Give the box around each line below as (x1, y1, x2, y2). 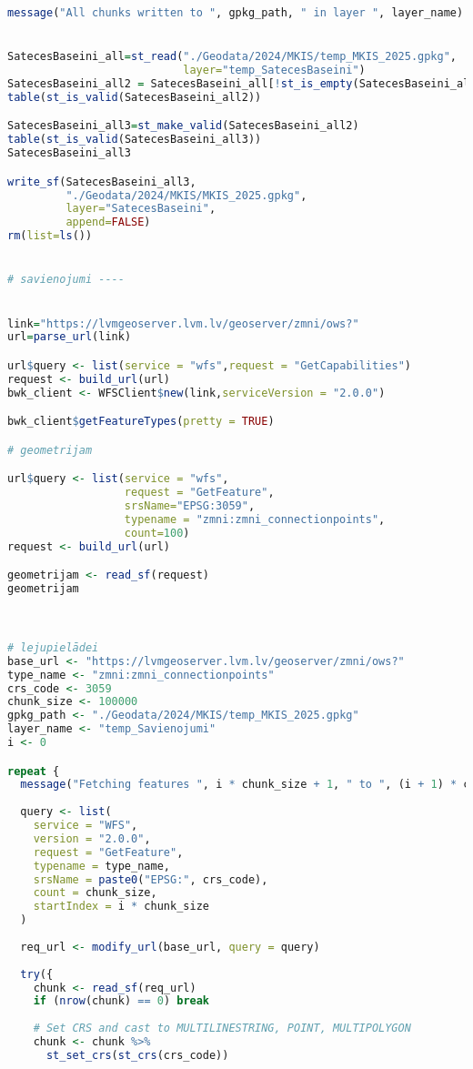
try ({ (20, 967, 54, 981)
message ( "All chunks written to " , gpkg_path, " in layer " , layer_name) (7, 6, 464, 19)
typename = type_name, (33, 859, 170, 872)
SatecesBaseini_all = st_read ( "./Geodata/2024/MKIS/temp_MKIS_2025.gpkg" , (7, 50, 458, 64)
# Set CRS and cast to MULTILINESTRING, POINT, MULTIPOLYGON (33, 1022, 411, 1035)
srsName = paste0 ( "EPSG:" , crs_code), (33, 872, 268, 886)
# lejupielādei (7, 640, 99, 654)
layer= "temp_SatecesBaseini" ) (183, 64, 366, 77)
